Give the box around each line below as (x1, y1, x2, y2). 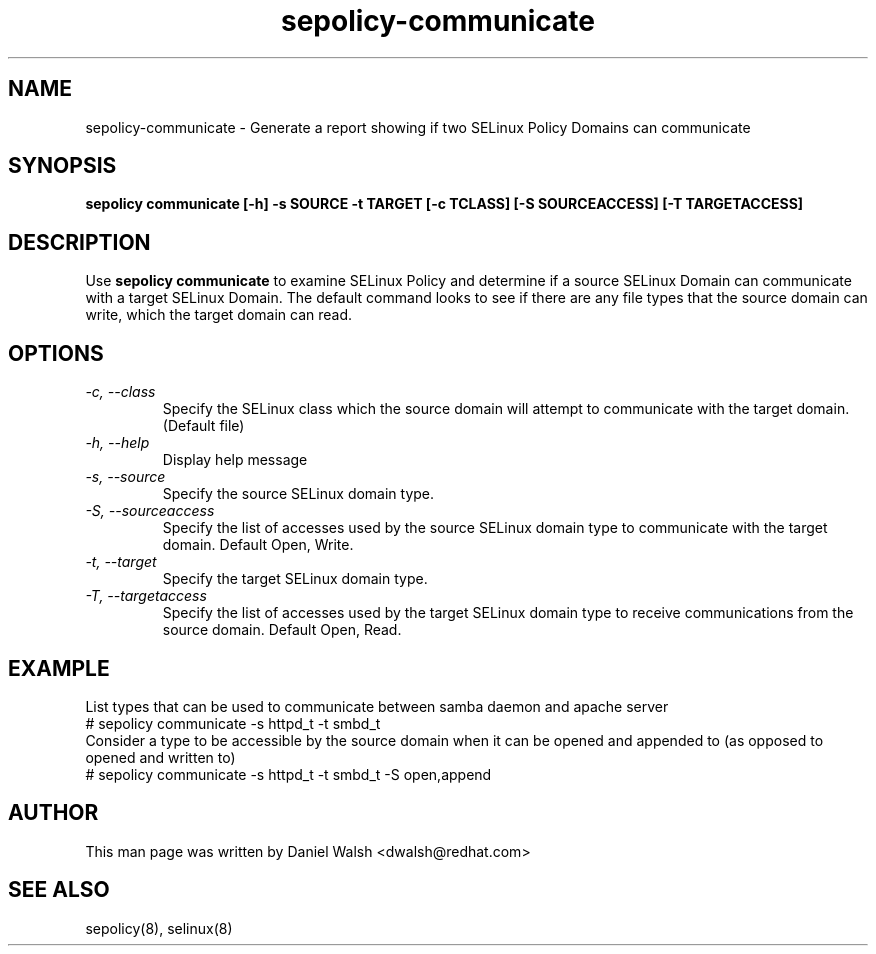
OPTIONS (8, 340, 104, 366)
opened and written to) (85, 748, 236, 766)
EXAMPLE (8, 655, 110, 681)
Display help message (162, 451, 308, 469)
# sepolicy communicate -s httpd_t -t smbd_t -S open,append (85, 765, 492, 783)
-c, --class (85, 383, 156, 401)
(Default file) (162, 417, 245, 435)
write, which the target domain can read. (85, 306, 353, 324)
